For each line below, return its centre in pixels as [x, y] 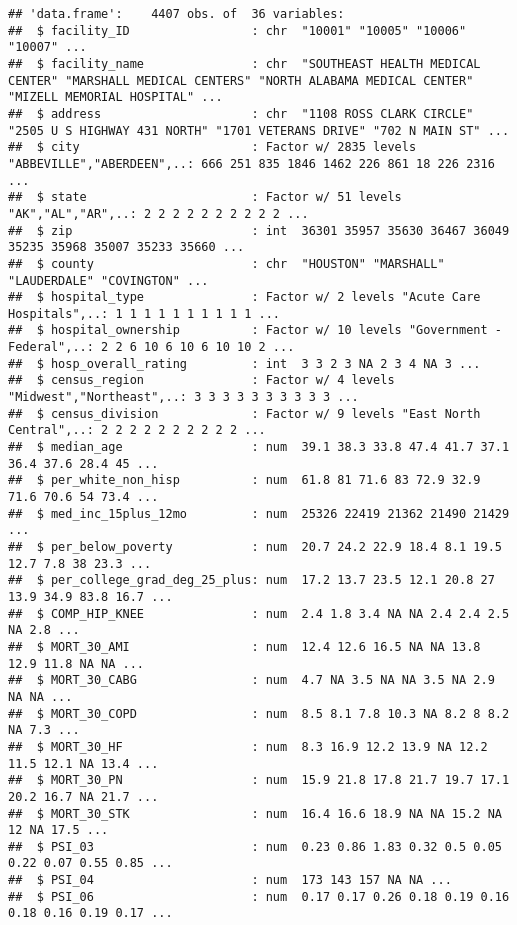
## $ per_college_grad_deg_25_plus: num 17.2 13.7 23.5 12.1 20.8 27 [251, 580]
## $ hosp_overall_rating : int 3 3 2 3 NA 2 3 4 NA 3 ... [244, 363]
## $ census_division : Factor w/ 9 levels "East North [244, 413]
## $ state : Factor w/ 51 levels [205, 197]
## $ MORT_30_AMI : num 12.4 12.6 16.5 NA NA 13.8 [244, 646]
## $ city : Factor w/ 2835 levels [212, 147]
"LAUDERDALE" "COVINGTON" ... [108, 280]
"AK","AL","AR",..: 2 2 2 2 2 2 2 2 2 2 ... [158, 213]
